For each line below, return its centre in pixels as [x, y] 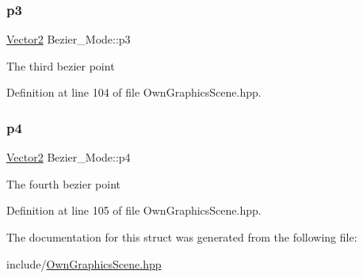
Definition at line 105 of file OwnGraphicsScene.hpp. [134, 210]
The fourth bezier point [63, 183]
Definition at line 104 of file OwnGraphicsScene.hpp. [134, 92]
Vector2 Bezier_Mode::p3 [69, 39]
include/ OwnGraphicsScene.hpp [84, 263]
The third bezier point [61, 65]
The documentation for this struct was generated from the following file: [182, 237]
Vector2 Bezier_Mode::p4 [69, 157]
